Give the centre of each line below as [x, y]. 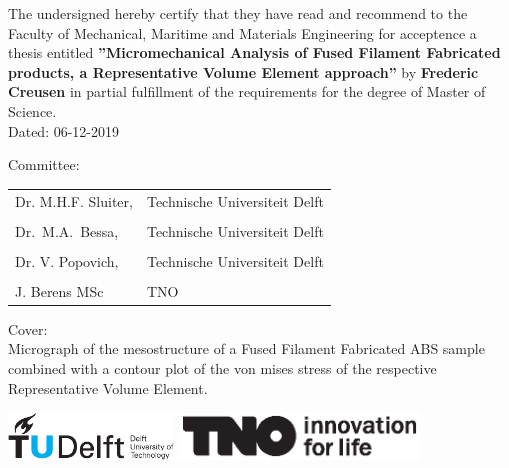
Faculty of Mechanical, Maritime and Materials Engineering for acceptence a [242, 32]
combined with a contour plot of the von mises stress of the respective [222, 368]
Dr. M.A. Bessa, [67, 230]
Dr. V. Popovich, [67, 260]
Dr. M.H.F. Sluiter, [74, 200]
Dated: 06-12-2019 [64, 130]
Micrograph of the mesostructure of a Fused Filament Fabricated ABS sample [246, 348]
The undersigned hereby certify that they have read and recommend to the [238, 13]
